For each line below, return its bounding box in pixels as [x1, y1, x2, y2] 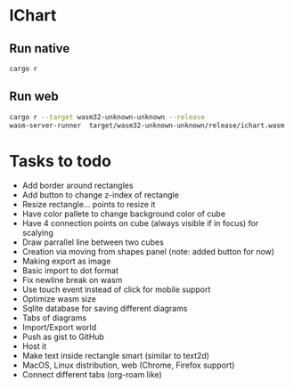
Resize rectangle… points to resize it [21, 199, 156, 210]
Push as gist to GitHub [21, 331, 105, 343]
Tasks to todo [9, 150, 111, 171]
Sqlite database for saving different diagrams [21, 304, 188, 314]
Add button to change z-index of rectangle [21, 190, 180, 200]
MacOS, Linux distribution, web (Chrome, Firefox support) [21, 360, 235, 370]
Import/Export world [21, 322, 96, 333]
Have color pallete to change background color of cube [21, 208, 225, 219]
